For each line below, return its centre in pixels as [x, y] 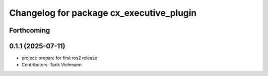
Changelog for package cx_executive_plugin [103, 13]
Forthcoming [30, 30]
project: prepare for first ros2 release [60, 58]
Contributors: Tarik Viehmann [52, 65]
